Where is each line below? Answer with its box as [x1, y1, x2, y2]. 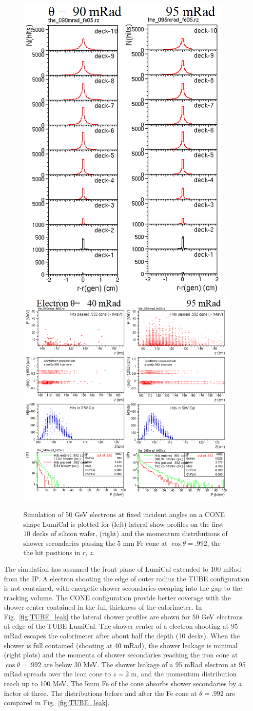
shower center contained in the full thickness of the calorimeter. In [4, 602, 202, 612]
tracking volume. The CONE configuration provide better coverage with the [4, 592, 231, 602]
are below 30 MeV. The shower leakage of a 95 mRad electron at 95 [43, 659, 246, 669]
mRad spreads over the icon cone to [4, 669, 111, 679]
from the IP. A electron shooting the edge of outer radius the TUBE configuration [4, 573, 250, 583]
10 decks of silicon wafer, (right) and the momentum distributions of [23, 528, 228, 538]
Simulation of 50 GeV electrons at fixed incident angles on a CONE [23, 509, 225, 519]
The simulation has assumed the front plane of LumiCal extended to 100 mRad [4, 563, 241, 574]
